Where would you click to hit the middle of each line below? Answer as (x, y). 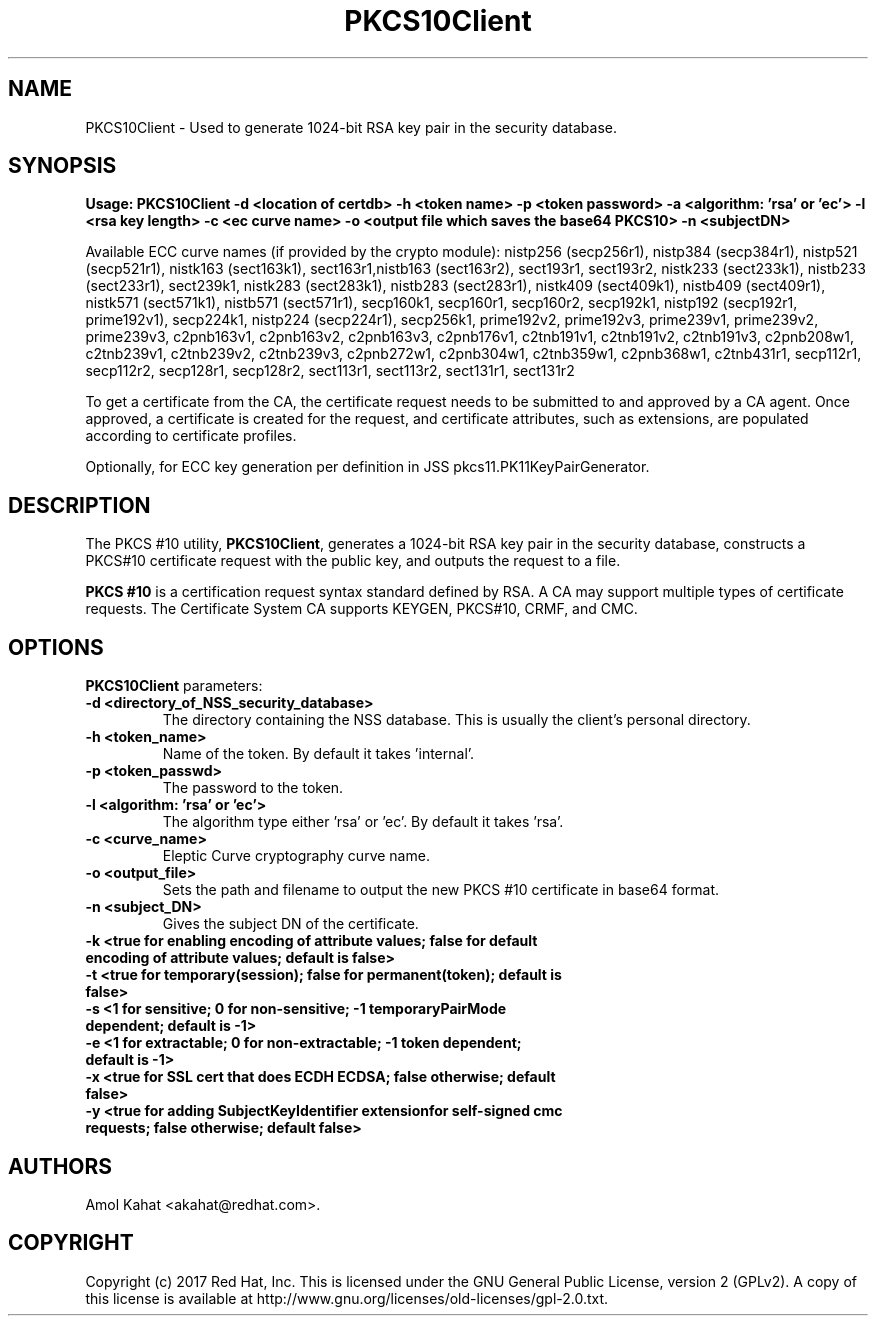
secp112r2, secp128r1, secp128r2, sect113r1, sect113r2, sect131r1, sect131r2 (330, 371)
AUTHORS (60, 1166)
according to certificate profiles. (191, 436)
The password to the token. (253, 788)
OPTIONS (56, 647)
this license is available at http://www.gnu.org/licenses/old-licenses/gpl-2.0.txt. (347, 1298)
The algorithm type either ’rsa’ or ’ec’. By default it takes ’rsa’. (363, 822)
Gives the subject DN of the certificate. (290, 924)
